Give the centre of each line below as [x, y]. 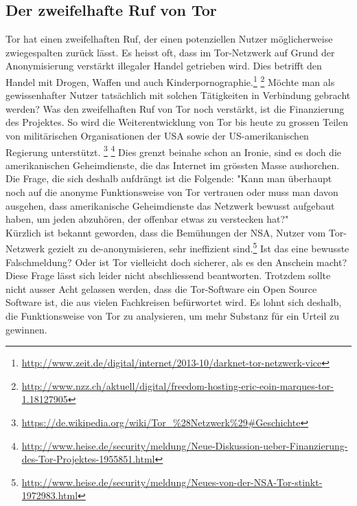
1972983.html [50, 495]
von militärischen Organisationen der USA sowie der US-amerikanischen [157, 136]
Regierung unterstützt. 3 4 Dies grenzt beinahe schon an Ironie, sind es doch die [174, 151]
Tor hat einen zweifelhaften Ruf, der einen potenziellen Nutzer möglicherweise [169, 39]
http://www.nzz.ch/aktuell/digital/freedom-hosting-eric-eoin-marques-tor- [177, 385]
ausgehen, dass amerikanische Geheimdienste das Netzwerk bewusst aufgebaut [170, 205]
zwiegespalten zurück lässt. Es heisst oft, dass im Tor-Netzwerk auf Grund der [170, 52]
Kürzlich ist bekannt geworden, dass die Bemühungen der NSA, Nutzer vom [166, 232]
